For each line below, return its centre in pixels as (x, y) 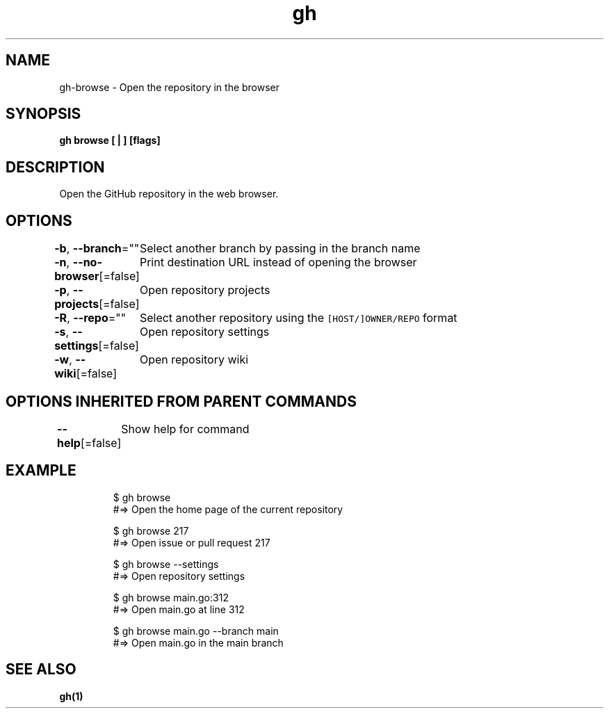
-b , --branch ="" (97, 249)
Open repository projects (205, 290)
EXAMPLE (41, 471)
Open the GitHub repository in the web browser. (169, 194)
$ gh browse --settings (166, 564)
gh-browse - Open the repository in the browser (170, 87)
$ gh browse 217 (151, 530)
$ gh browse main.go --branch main (196, 631)
